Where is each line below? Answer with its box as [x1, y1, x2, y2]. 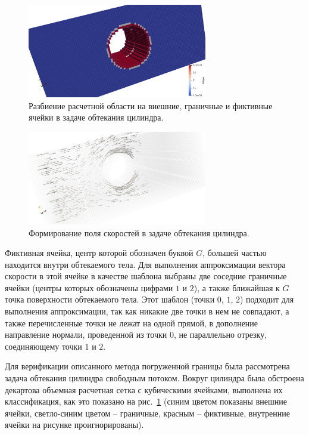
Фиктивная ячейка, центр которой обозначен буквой [5, 246, 193, 259]
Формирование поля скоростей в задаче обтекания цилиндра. [29, 226, 249, 239]
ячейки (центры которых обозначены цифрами [5, 281, 173, 294]
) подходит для [239, 293, 294, 306]
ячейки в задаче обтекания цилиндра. [29, 111, 164, 124]
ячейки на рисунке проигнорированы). [5, 418, 144, 431]
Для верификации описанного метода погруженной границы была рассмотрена [5, 360, 290, 372]
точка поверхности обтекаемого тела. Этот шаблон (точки [5, 293, 215, 306]
